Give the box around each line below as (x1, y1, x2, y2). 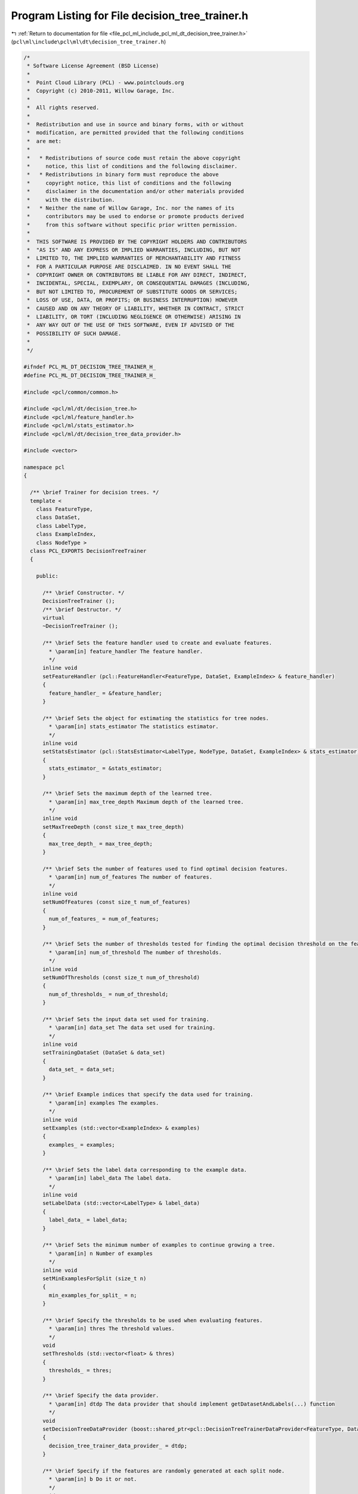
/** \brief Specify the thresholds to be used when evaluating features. (42, 1317, 263, 1324)
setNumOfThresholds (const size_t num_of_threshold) (42, 974, 200, 981)
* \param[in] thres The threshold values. (48, 1325, 175, 1332)
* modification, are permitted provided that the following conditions (27, 129, 244, 136)
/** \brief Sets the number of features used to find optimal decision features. (42, 865, 288, 872)
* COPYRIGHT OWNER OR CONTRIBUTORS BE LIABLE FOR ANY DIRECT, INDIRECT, (27, 272, 248, 278)
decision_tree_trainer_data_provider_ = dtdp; (48, 1442, 187, 1449)
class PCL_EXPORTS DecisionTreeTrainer (30, 547, 147, 554)
